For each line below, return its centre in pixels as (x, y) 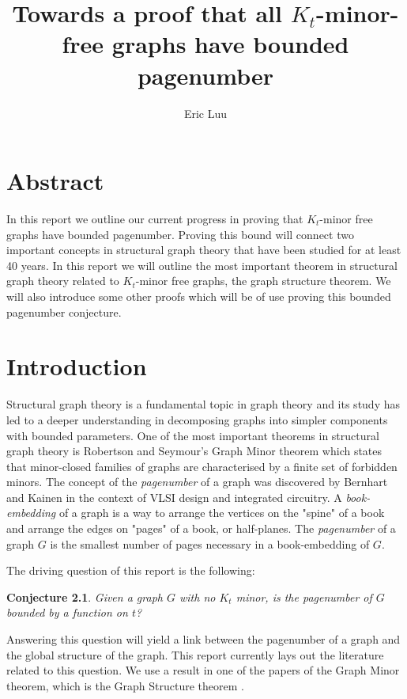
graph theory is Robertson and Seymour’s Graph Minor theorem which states (194, 451)
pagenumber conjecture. (64, 312)
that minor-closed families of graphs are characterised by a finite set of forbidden (202, 466)
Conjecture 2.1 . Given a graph (85, 596)
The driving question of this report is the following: (131, 570)
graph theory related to (63, 281)
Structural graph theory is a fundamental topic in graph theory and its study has (203, 404)
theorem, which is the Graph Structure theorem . (125, 685)
